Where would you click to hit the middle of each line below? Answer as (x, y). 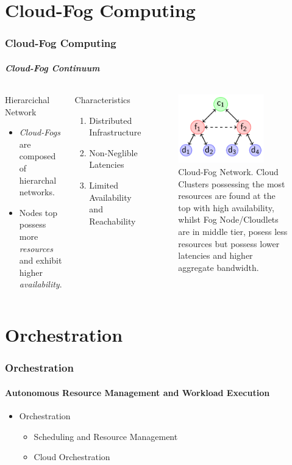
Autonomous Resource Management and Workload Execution (137, 392)
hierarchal (38, 180)
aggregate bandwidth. (219, 267)
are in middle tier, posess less (233, 231)
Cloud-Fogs (40, 132)
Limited (104, 185)
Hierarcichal (27, 100)
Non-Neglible (113, 152)
